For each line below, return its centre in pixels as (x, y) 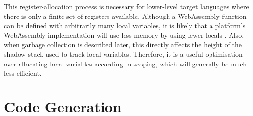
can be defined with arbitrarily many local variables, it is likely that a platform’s (125, 25)
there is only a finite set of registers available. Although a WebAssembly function (125, 16)
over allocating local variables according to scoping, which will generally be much (125, 63)
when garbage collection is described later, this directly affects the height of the (123, 44)
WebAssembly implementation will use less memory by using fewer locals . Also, (124, 35)
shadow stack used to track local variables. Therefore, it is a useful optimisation (123, 54)
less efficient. (23, 73)
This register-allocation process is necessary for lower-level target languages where (126, 6)
